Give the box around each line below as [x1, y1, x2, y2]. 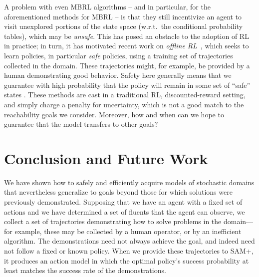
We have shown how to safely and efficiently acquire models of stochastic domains [4, 177, 255, 187]
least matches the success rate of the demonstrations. [4, 265, 166, 276]
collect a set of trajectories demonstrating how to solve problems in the [4, 216, 222, 227]
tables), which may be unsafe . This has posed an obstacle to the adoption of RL [4, 30, 249, 41]
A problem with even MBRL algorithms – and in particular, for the [4, 1, 211, 11]
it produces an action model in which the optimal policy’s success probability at [4, 255, 249, 266]
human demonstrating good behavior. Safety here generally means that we [4, 70, 232, 80]
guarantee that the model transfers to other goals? [4, 119, 158, 129]
